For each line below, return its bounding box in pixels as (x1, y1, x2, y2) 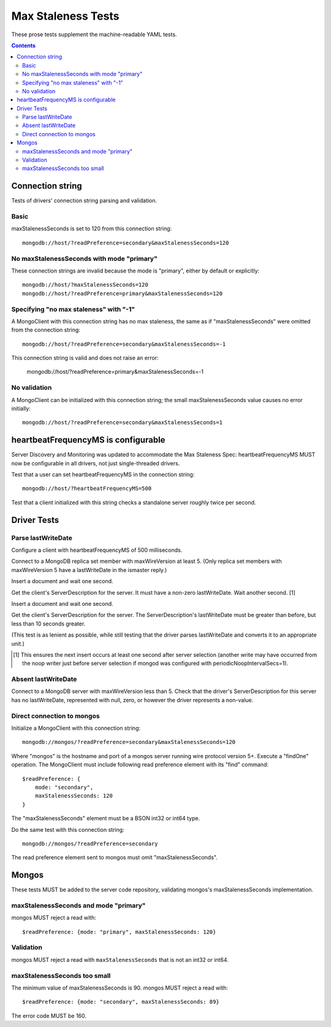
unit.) (11, 640, 25, 647)
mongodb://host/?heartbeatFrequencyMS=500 (22, 485, 152, 492)
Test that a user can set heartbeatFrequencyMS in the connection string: (11, 471, 195, 478)
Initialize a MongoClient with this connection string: (11, 724, 141, 732)
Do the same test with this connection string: (11, 826, 125, 833)
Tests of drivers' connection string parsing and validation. (11, 197, 158, 204)
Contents (11, 42, 36, 49)
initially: (11, 405, 31, 412)
